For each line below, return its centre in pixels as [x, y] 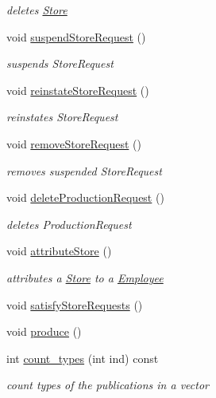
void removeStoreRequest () [74, 143]
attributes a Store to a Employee [85, 277]
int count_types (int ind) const [83, 358]
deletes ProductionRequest [69, 224]
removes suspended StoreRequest [84, 170]
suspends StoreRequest [60, 63]
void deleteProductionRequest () [85, 197]
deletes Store [37, 10]
